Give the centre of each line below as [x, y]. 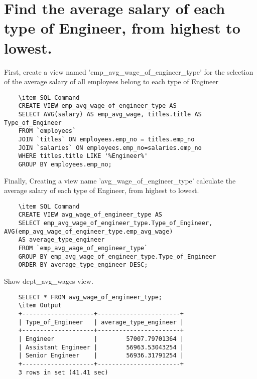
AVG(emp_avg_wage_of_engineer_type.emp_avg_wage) [89, 231]
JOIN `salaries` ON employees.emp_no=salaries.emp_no [110, 148]
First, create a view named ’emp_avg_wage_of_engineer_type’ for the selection [129, 71]
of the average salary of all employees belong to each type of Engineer [111, 81]
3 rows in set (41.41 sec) [63, 372]
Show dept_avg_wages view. [49, 281]
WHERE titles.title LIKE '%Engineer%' [83, 156]
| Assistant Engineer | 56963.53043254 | [101, 347]
